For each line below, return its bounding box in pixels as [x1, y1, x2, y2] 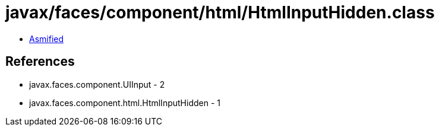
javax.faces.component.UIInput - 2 [29, 79, 165, 90]
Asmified [29, 33, 64, 44]
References [5, 54, 75, 69]
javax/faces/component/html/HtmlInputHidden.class [5, 2, 435, 23]
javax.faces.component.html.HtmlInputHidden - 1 [29, 97, 220, 108]
